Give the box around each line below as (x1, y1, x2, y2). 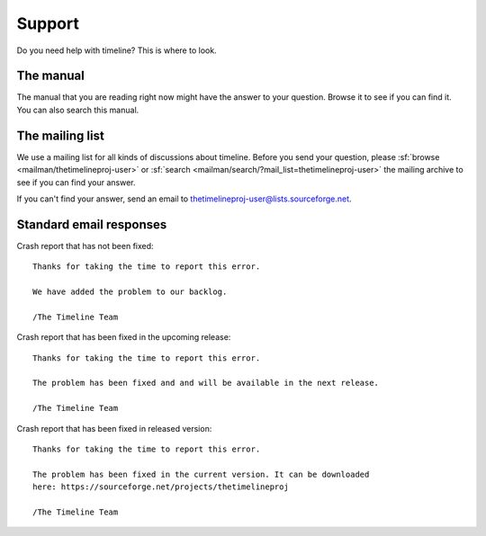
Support (16, 13, 80, 33)
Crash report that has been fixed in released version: (16, 423, 212, 433)
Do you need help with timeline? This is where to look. (16, 45, 217, 56)
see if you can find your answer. (16, 176, 136, 188)
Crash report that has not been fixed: (16, 240, 154, 251)
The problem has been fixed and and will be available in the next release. (32, 378, 380, 389)
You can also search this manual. (16, 104, 139, 115)
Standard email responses (16, 217, 167, 232)
